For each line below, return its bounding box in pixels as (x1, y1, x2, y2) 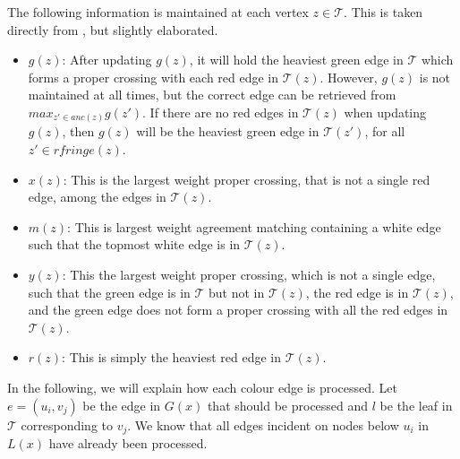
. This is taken (344, 3, 423, 21)
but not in (209, 282, 265, 301)
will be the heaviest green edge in (136, 122, 319, 141)
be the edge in (82, 395, 161, 414)
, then (62, 122, 95, 141)
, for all (364, 122, 405, 141)
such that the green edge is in (28, 282, 191, 301)
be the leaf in (379, 395, 453, 414)
